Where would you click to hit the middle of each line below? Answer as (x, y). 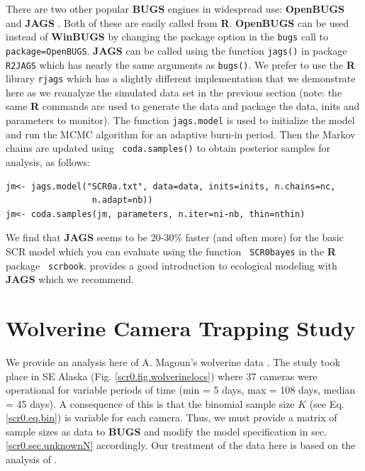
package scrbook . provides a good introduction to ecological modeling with (172, 265)
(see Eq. (327, 403)
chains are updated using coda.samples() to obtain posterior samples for (168, 148)
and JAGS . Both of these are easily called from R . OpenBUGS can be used (177, 22)
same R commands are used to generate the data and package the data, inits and (183, 106)
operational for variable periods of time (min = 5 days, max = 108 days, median (181, 390)
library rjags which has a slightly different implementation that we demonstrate (181, 78)
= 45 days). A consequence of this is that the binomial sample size (150, 403)
